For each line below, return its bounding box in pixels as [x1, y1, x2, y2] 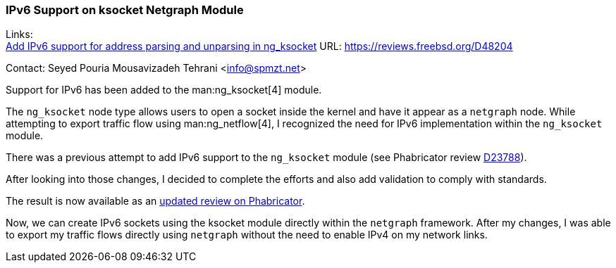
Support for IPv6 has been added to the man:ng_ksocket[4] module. [6, 84, 322, 96]
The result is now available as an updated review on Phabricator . [6, 195, 305, 208]
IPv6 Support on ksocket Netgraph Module [6, 3, 244, 17]
